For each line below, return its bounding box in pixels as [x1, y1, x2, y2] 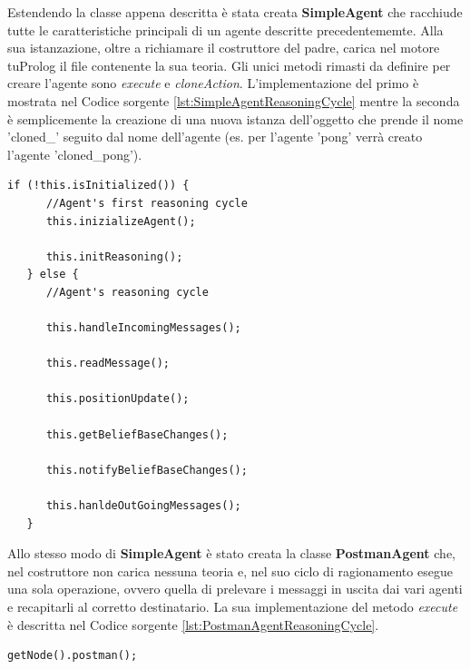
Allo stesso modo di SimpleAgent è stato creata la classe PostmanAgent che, [7, 544, 455, 563]
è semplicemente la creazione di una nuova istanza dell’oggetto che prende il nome [7, 109, 464, 128]
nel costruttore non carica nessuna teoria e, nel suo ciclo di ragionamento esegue [7, 561, 453, 580]
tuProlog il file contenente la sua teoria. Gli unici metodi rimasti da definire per [7, 55, 451, 74]
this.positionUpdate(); [45, 392, 190, 406]
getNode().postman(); [7, 649, 138, 663]
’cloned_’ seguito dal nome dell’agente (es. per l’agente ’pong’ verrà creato [7, 127, 423, 146]
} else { [26, 268, 79, 281]
